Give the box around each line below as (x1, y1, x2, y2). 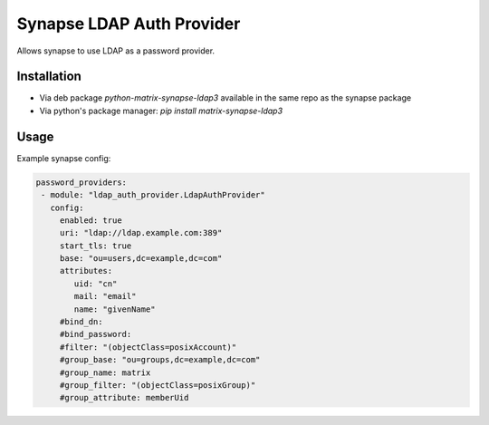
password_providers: (35, 177, 127, 188)
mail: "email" (73, 291, 137, 302)
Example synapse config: (16, 152, 111, 163)
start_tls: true (59, 240, 132, 251)
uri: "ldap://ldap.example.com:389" (59, 227, 223, 238)
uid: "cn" (73, 278, 118, 289)
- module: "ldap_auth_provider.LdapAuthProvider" (41, 190, 266, 200)
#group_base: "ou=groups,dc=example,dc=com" (59, 354, 261, 365)
